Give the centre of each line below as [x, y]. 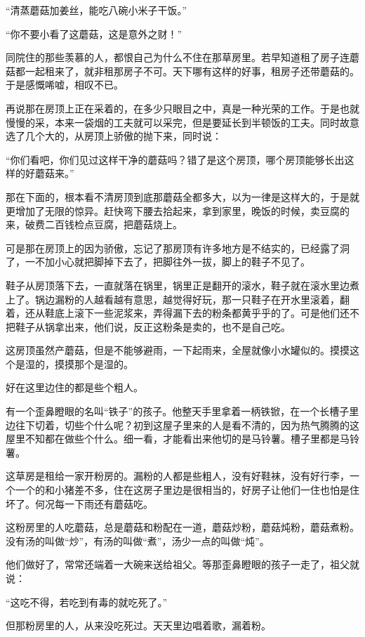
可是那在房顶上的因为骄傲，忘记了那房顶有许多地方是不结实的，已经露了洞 [178, 248]
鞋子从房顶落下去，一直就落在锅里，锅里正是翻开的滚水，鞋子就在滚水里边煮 [182, 285]
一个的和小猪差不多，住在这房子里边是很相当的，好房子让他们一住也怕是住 [187, 490]
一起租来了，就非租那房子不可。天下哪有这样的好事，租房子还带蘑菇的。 [192, 71]
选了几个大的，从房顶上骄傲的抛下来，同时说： [114, 136]
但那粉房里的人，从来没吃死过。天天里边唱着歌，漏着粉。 [138, 625]
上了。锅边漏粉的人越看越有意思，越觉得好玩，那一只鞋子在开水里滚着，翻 [178, 299]
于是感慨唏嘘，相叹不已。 [65, 85]
